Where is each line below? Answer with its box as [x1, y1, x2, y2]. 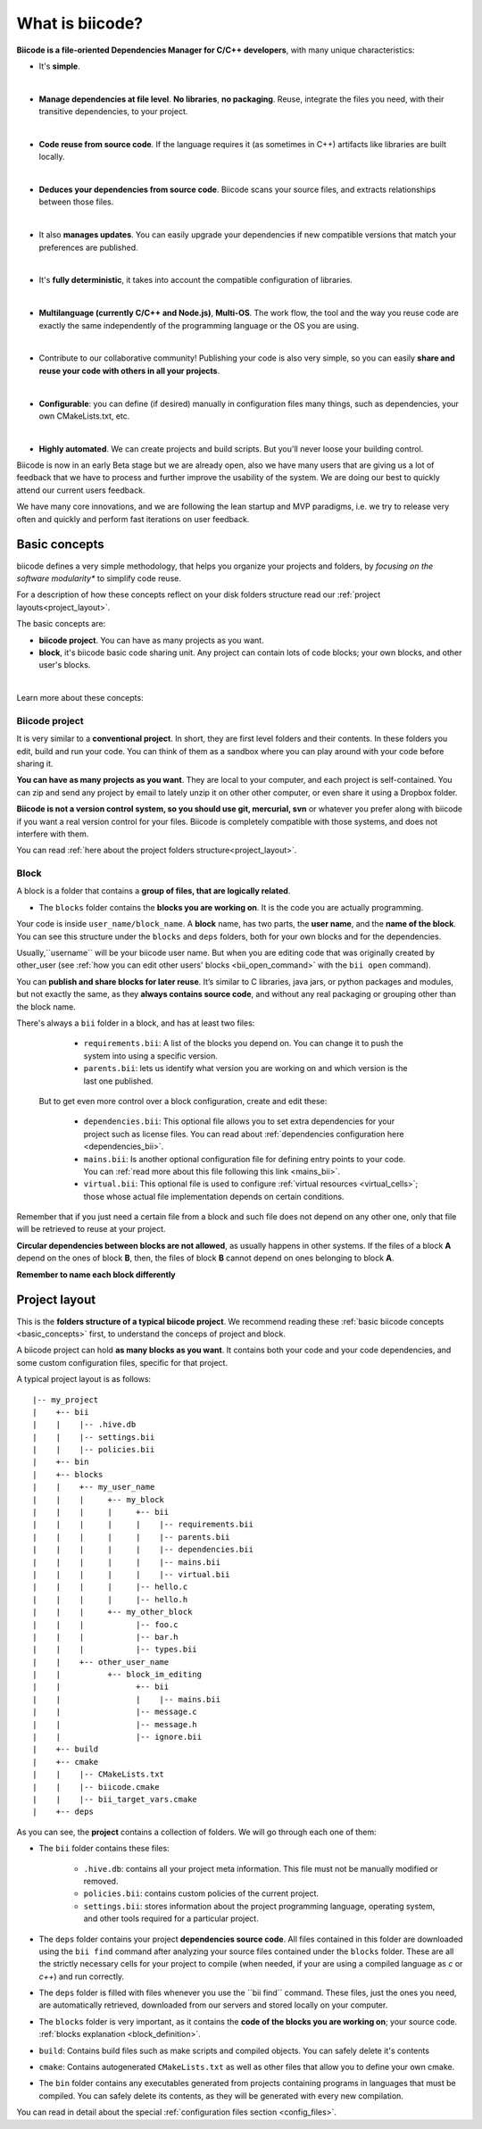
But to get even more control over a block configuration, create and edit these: [38, 1095, 328, 1106]
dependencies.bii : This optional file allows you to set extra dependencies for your [83, 1116, 395, 1127]
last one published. [83, 1076, 154, 1086]
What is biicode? [16, 13, 143, 33]
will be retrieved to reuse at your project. [16, 1224, 166, 1235]
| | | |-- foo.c [32, 1619, 179, 1629]
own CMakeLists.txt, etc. [38, 411, 130, 421]
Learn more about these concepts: [16, 693, 144, 703]
